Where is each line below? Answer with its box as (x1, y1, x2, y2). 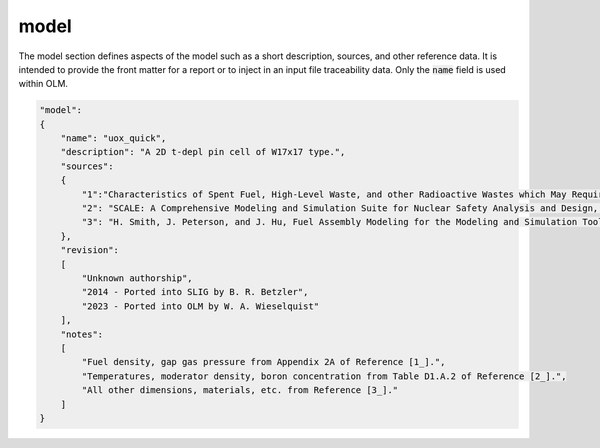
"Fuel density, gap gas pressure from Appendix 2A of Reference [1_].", (81, 356, 446, 368)
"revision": (60, 245, 120, 256)
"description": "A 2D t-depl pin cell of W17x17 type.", (60, 146, 346, 158)
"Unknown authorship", (81, 273, 194, 284)
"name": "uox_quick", (60, 133, 167, 144)
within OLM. (18, 78, 69, 90)
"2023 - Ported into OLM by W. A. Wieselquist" (81, 300, 320, 312)
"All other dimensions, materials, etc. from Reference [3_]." (81, 385, 399, 396)
